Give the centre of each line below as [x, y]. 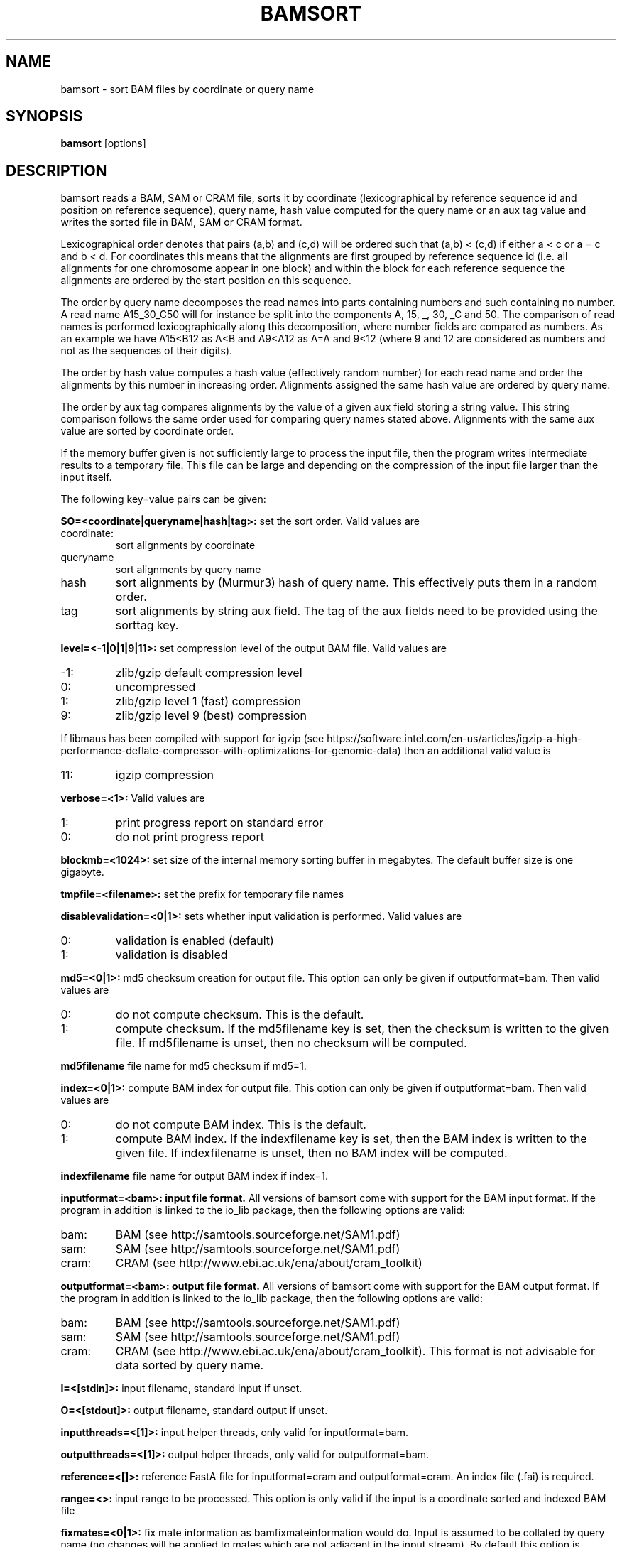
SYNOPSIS [44, 116]
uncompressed [155, 687]
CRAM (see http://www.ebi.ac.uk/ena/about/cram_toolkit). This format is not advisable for [355, 1351]
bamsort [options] [103, 143]
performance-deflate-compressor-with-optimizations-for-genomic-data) [231, 751]
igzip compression [164, 775]
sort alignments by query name [188, 570]
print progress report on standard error [219, 823]
